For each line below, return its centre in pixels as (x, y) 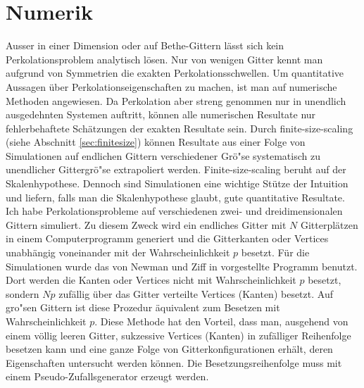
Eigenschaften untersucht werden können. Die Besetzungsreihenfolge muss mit (174, 362)
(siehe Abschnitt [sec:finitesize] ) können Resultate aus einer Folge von (156, 142)
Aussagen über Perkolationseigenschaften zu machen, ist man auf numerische (171, 86)
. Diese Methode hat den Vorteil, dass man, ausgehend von (221, 321)
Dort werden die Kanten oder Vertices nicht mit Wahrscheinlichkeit (151, 280)
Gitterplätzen (329, 224)
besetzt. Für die (275, 252)
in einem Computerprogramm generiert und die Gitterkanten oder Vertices (167, 238)
